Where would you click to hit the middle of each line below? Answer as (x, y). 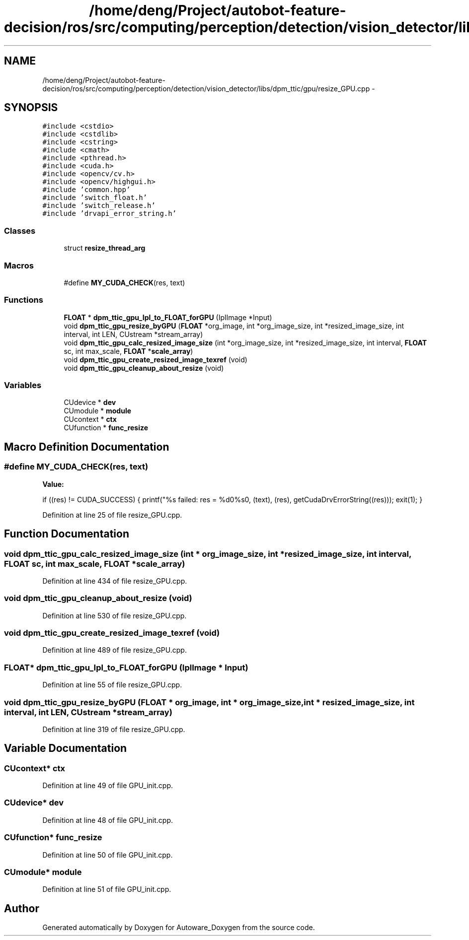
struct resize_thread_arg (105, 248)
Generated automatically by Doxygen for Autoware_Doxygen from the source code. (179, 928)
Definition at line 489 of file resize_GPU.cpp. (115, 650)
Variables (23, 385)
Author (22, 908)
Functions (24, 300)
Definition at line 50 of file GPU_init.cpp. (108, 855)
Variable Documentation (66, 748)
